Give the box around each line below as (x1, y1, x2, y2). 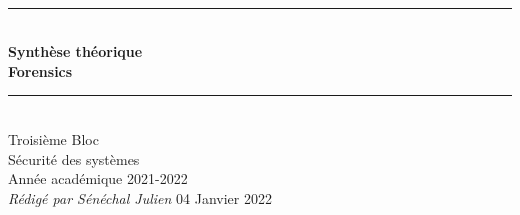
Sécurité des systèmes (8, 148, 140, 169)
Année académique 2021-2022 (8, 168, 188, 189)
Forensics (8, 60, 73, 81)
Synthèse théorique (8, 41, 143, 62)
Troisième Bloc (8, 128, 99, 149)
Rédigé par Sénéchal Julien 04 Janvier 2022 (8, 187, 272, 208)
